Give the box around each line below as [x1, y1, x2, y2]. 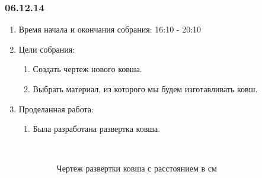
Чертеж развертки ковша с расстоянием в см [56, 162, 217, 174]
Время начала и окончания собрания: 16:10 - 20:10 [18, 23, 202, 35]
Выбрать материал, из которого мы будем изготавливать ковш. [33, 83, 258, 95]
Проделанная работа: [18, 102, 94, 115]
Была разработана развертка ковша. [33, 122, 161, 135]
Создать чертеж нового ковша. [33, 63, 142, 75]
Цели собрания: [18, 43, 75, 55]
